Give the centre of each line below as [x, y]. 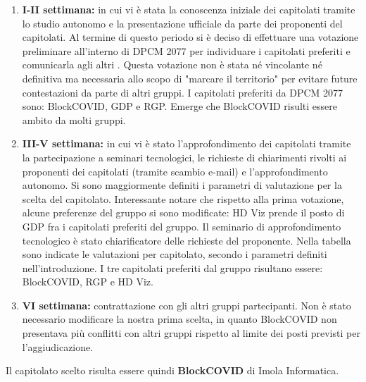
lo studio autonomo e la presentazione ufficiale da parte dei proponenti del [182, 23]
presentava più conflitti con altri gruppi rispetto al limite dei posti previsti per [191, 333]
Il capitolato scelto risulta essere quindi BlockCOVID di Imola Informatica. [172, 370]
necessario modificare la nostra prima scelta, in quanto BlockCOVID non [179, 319]
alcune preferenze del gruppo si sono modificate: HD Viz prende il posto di [183, 212]
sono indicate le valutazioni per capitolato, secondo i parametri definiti [175, 254]
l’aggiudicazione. [58, 346]
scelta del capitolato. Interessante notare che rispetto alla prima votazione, [183, 198]
